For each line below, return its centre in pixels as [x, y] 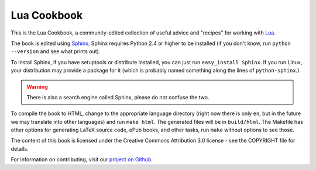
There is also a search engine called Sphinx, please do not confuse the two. [118, 97]
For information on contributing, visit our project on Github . [82, 159]
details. [20, 148]
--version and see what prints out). [56, 51]
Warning [37, 86]
